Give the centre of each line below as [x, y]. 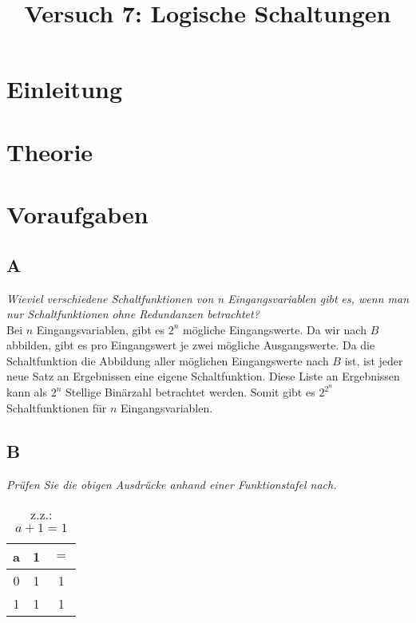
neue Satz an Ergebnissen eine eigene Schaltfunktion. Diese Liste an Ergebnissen [203, 376]
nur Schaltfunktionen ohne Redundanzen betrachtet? [133, 314]
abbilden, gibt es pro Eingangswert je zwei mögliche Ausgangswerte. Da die [191, 345]
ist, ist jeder [374, 360]
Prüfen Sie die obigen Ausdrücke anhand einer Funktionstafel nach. [172, 484]
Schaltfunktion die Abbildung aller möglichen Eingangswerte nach [168, 360]
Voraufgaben [77, 214]
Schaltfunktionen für [57, 407]
